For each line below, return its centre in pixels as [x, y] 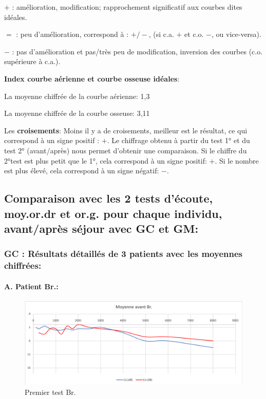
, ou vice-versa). [236, 34]
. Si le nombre [237, 160]
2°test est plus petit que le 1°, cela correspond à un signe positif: [106, 160]
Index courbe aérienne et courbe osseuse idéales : [92, 78]
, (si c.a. [161, 34]
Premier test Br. [50, 392]
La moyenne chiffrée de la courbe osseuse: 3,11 [77, 113]
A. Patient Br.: [31, 286]
